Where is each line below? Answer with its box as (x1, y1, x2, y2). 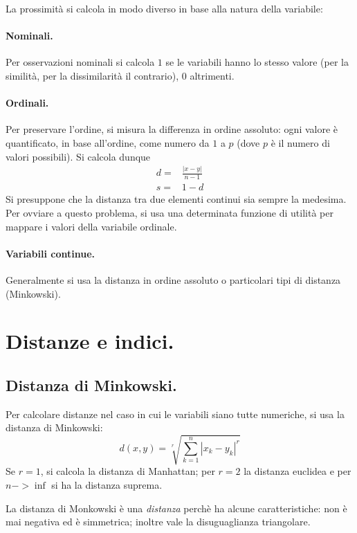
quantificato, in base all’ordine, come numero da (6, 135, 210, 150)
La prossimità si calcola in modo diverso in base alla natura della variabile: (6, 1, 323, 15)
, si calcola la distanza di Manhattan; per (40, 464, 215, 478)
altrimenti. (190, 68, 235, 82)
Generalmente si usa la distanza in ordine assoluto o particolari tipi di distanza (6, 272, 341, 287)
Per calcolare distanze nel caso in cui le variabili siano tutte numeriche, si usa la (6, 406, 345, 421)
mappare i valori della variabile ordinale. (6, 219, 177, 233)
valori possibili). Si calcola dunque (6, 149, 151, 163)
